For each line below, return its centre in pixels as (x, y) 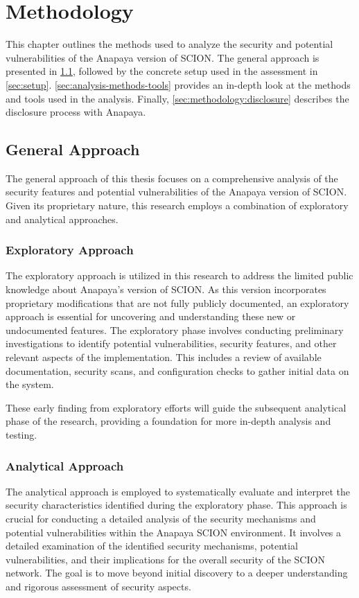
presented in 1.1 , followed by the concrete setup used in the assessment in (162, 71)
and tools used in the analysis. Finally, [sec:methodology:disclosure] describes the (177, 98)
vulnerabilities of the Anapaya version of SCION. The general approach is (163, 57)
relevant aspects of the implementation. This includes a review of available (164, 357)
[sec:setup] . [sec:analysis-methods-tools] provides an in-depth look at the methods (178, 84)
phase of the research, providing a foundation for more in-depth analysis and (168, 421)
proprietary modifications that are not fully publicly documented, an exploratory (177, 302)
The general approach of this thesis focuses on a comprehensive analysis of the (172, 178)
